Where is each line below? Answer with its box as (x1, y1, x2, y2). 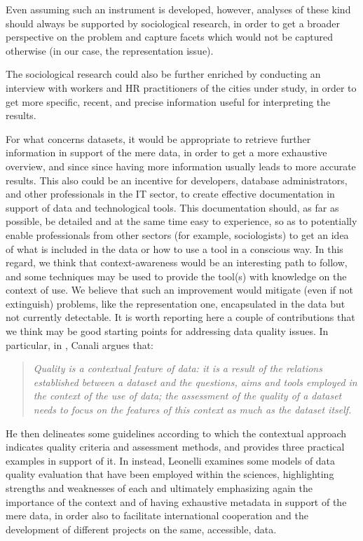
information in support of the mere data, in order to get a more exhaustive (6, 145, 327, 160)
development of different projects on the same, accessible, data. (6, 521, 277, 536)
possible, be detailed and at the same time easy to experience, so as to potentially (6, 214, 357, 228)
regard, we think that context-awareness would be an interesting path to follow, (6, 255, 348, 270)
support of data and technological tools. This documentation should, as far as (6, 200, 339, 214)
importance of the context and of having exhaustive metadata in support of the (6, 494, 347, 509)
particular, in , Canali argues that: (6, 337, 154, 352)
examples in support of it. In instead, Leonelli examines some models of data (6, 453, 336, 467)
